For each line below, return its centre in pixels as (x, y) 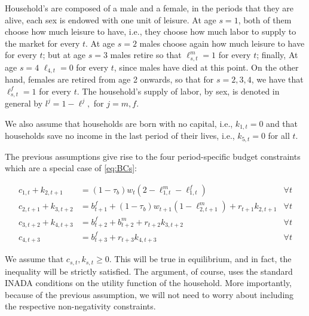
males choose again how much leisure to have (222, 43)
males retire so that (146, 55)
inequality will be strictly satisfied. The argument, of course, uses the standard (149, 271)
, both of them (265, 19)
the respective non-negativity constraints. (80, 306)
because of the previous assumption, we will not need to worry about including (149, 294)
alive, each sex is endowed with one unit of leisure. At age (111, 19)
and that (282, 123)
